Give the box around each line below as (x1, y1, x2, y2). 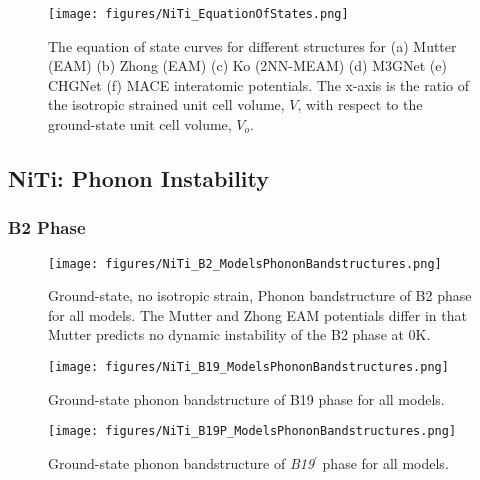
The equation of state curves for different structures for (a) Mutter (48, 35, 457, 56)
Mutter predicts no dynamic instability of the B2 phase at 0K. (48, 324, 431, 345)
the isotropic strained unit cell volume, (48, 94, 285, 115)
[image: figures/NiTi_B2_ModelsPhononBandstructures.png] (48, 256, 442, 271)
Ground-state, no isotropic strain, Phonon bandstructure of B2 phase (48, 285, 472, 306)
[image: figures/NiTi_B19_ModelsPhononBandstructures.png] (48, 360, 449, 375)
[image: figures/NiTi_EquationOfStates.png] (48, 7, 349, 21)
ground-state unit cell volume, (48, 114, 232, 135)
